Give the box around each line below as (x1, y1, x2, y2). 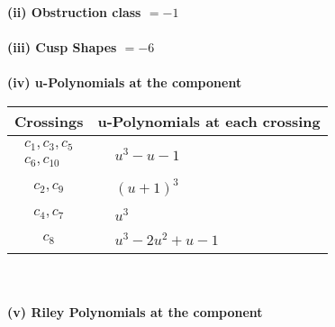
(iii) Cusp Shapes (7, 38, 117, 57)
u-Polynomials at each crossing (97, 110, 321, 132)
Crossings (14, 110, 84, 132)
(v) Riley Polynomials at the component (7, 303, 263, 322)
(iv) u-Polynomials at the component (7, 73, 242, 92)
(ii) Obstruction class (7, 3, 141, 21)
